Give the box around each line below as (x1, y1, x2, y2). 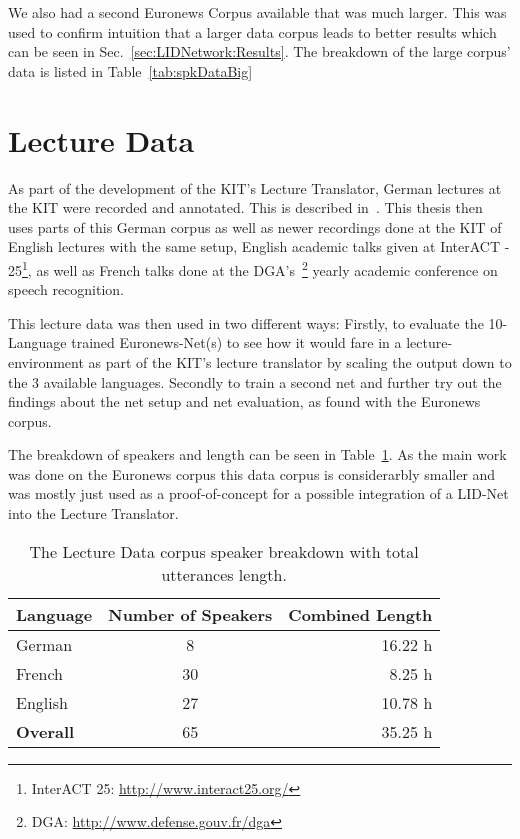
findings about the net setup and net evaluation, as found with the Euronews (8, 391, 481, 412)
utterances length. (161, 562, 287, 586)
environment (8, 351, 84, 372)
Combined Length (288, 602, 433, 626)
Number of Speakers (108, 602, 273, 626)
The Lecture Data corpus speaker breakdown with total (29, 539, 419, 563)
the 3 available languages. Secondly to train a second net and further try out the (8, 371, 502, 392)
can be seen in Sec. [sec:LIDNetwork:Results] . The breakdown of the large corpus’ (8, 41, 511, 62)
